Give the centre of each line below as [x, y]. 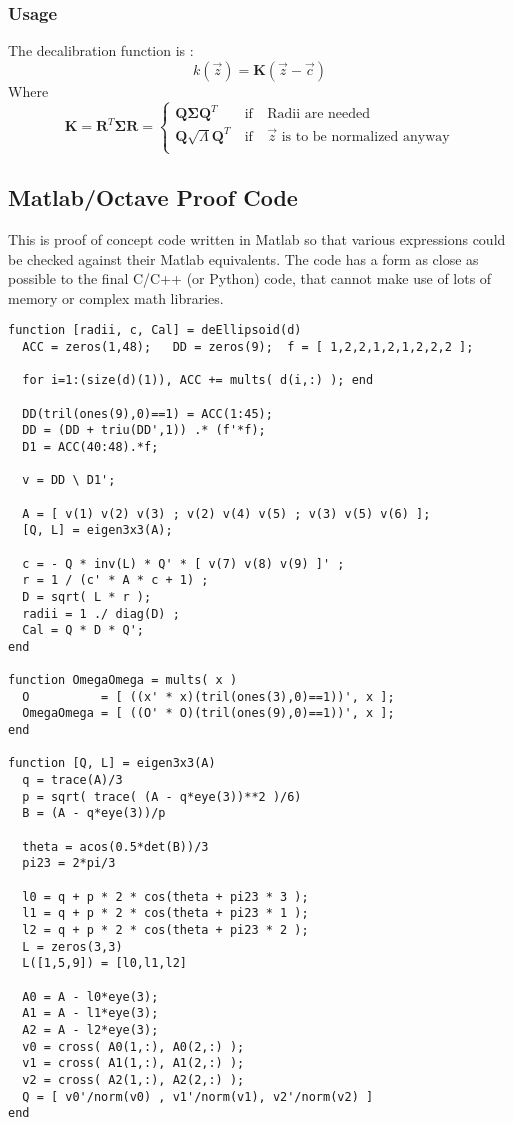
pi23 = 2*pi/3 [69, 863]
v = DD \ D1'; [69, 480]
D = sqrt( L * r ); [87, 596]
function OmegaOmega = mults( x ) [123, 680]
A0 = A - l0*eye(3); [90, 996]
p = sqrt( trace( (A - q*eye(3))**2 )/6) [162, 796]
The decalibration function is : [101, 50]
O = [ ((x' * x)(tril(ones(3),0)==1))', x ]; [208, 696]
